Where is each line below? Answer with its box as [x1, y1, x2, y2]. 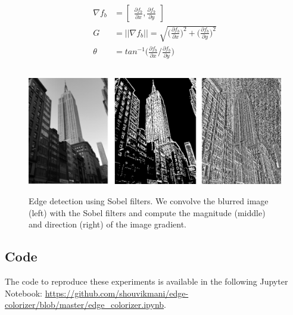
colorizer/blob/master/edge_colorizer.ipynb [5, 298, 164, 311]
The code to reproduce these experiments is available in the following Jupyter [5, 275, 288, 288]
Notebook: [5, 286, 43, 299]
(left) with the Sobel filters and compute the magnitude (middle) [29, 206, 266, 219]
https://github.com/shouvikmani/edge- [45, 286, 189, 299]
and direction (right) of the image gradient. [29, 218, 186, 230]
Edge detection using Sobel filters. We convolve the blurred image [29, 195, 269, 207]
